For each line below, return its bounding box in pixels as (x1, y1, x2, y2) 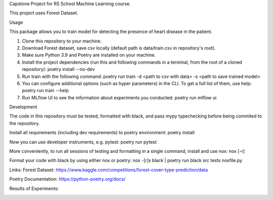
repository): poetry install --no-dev (22, 66, 95, 72)
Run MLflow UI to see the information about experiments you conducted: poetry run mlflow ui (22, 94, 217, 101)
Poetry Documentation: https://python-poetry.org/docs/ (9, 176, 126, 182)
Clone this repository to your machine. (22, 38, 102, 44)
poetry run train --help (22, 88, 69, 94)
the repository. (9, 120, 40, 126)
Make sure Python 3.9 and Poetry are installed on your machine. (22, 52, 156, 58)
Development (9, 104, 37, 110)
